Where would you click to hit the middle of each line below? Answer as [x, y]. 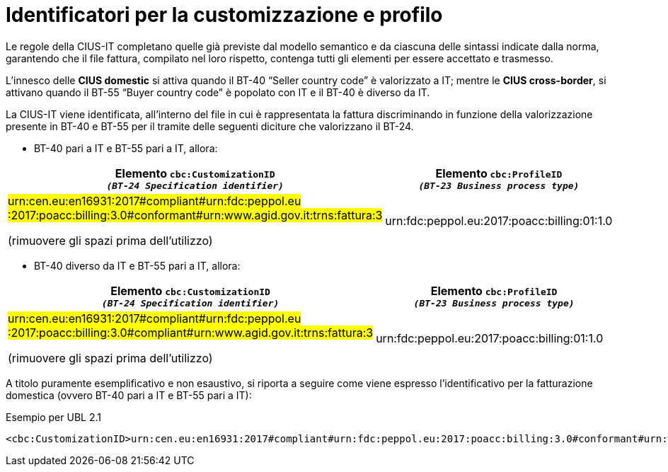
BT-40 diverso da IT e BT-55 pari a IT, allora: [137, 265]
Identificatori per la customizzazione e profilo [224, 15]
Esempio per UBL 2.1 [53, 417]
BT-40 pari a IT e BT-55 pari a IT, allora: [126, 148]
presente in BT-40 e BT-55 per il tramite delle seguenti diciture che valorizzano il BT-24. [210, 126]
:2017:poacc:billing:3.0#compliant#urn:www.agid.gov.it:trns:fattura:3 [191, 332]
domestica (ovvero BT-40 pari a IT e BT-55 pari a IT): [129, 395]
